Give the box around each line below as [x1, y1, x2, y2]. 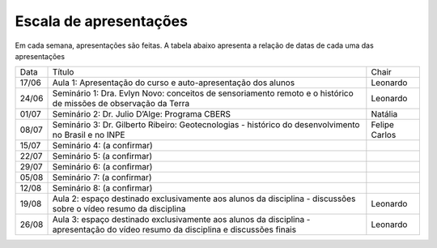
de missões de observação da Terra [52, 98, 190, 109]
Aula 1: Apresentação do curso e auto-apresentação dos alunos [52, 77, 295, 88]
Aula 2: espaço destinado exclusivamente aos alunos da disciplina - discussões [52, 193, 356, 204]
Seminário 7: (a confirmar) [52, 172, 152, 183]
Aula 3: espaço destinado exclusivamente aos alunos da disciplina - [52, 214, 311, 225]
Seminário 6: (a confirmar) [52, 161, 153, 173]
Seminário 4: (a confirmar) [52, 140, 153, 152]
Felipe [371, 119, 394, 130]
